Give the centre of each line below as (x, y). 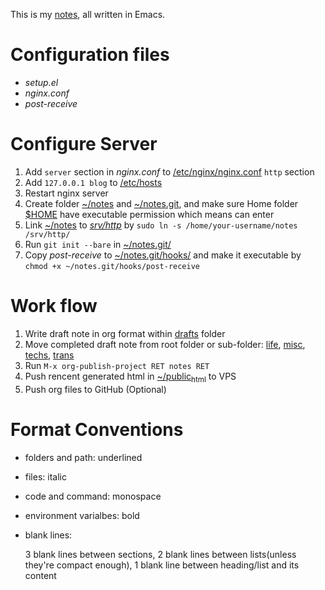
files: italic (45, 476)
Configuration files (90, 55)
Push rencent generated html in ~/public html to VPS (130, 377)
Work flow (54, 306)
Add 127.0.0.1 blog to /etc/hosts (93, 182)
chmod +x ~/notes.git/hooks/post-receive (112, 266)
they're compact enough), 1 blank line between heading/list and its (162, 565)
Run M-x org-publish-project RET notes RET (117, 365)
